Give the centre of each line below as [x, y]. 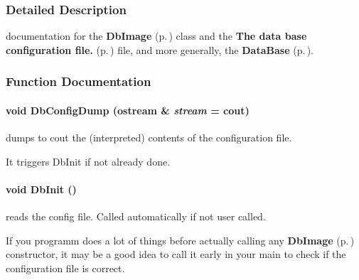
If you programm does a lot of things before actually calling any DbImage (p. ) [180, 240]
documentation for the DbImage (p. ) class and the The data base [156, 36]
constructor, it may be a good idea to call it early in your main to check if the [176, 254]
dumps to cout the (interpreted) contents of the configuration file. [149, 138]
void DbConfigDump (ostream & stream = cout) [128, 110]
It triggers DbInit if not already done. [88, 161]
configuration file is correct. [65, 268]
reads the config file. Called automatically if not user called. [136, 216]
